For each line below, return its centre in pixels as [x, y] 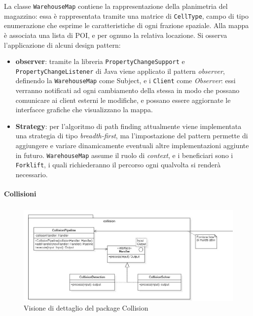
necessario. [32, 174]
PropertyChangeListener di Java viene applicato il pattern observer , [120, 71]
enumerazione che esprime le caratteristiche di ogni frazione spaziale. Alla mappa [126, 25]
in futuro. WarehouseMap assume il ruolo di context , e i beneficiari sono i [124, 155]
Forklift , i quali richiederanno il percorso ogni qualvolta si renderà [118, 165]
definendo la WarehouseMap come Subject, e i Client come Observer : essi [126, 80]
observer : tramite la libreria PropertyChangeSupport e [100, 61]
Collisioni [20, 194]
